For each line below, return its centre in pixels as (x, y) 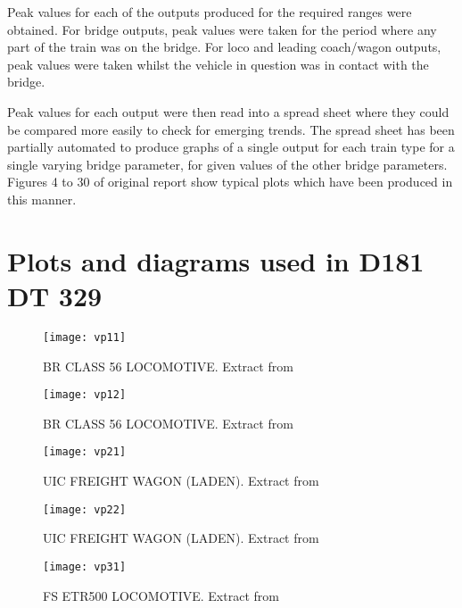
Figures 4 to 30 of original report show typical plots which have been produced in (230, 182)
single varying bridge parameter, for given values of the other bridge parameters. (227, 164)
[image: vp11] (85, 337)
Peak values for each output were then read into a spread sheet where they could (228, 111)
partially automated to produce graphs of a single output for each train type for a (231, 147)
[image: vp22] (85, 509)
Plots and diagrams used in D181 (216, 260)
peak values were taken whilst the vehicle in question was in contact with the (218, 64)
